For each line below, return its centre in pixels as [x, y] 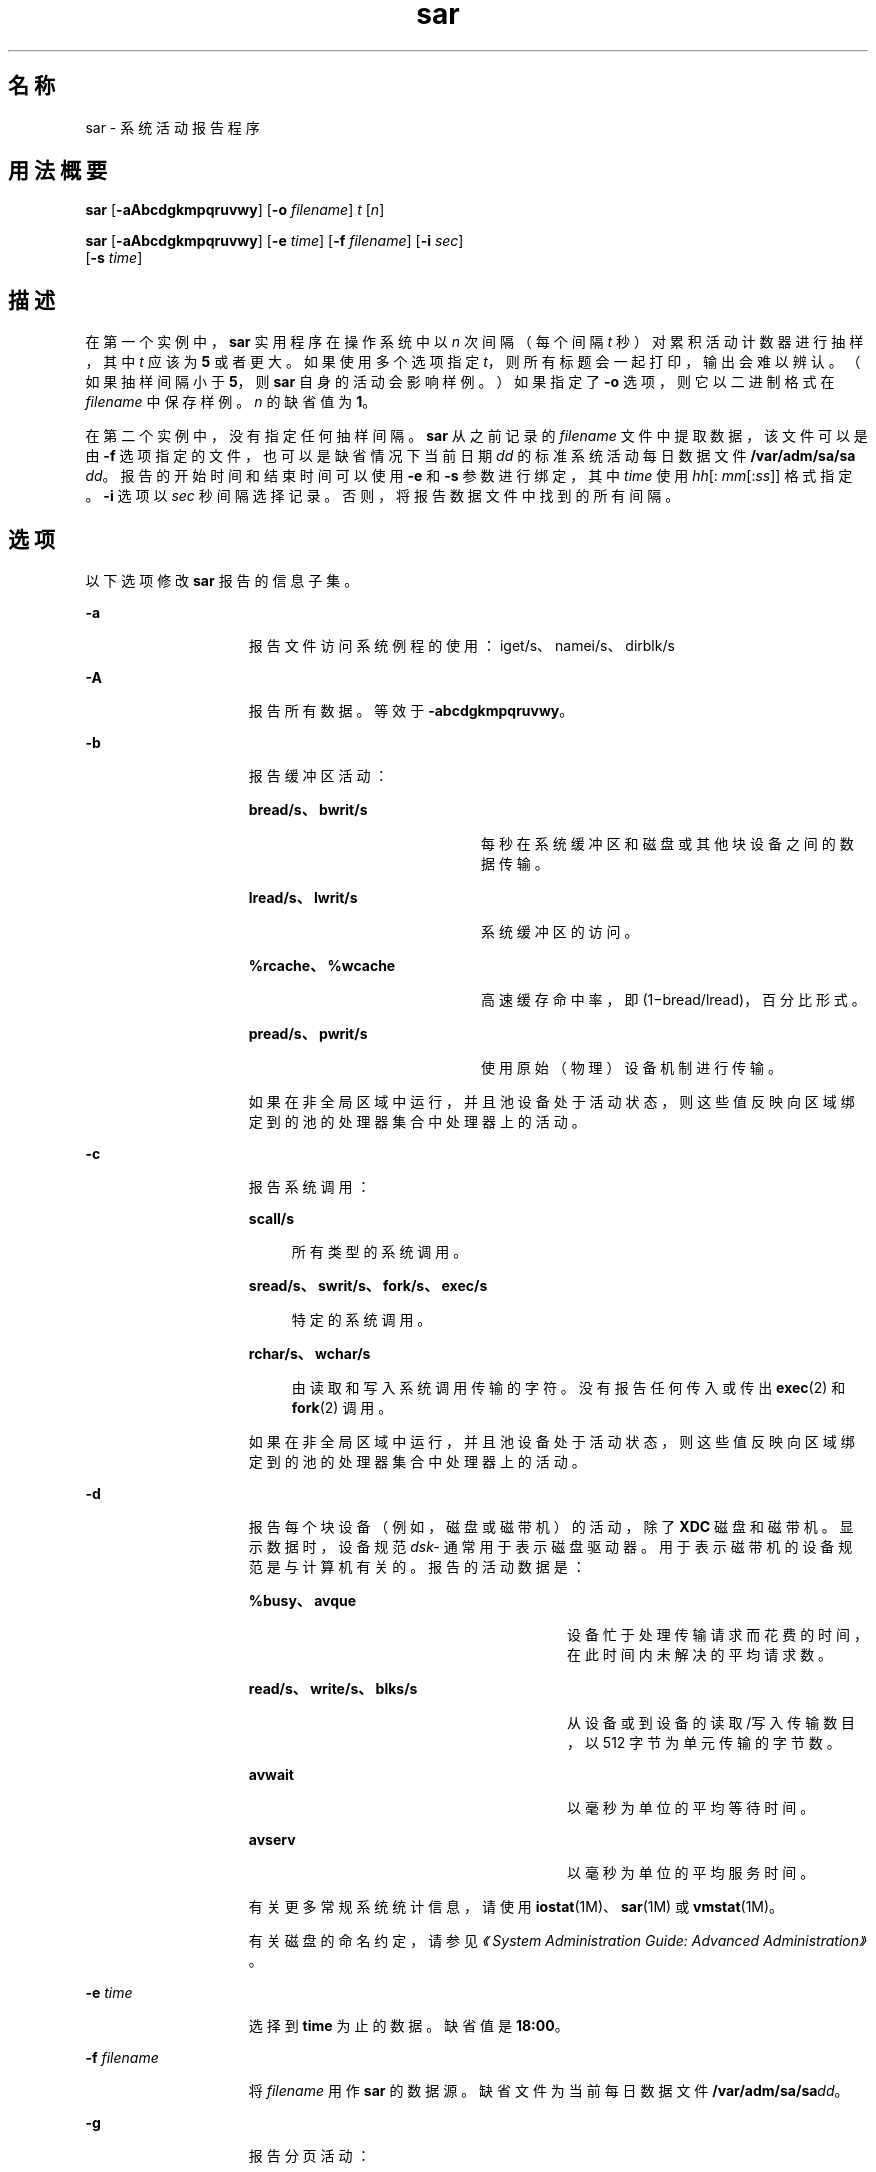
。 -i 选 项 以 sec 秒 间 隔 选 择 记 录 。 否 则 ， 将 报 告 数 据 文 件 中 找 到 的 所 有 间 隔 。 [382, 496]
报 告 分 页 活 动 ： [309, 2156]
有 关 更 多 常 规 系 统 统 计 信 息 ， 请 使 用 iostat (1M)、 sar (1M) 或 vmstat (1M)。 [516, 1907]
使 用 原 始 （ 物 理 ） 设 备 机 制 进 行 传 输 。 [631, 1068]
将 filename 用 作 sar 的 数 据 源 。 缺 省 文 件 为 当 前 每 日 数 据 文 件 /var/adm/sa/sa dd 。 [548, 2091]
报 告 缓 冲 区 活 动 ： [318, 776]
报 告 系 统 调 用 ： [309, 1187]
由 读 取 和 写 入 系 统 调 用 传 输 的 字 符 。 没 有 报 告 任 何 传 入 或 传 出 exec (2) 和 [568, 1388]
